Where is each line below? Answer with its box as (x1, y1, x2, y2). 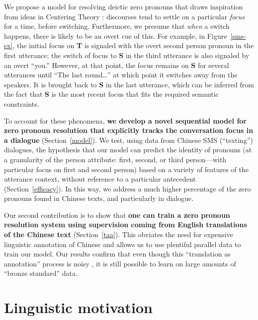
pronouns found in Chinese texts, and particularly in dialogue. (4, 193, 194, 203)
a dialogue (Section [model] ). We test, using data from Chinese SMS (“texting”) (4, 134, 253, 145)
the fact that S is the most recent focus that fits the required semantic (4, 89, 219, 99)
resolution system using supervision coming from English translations (4, 219, 247, 230)
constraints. (4, 98, 39, 109)
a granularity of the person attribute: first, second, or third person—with (4, 154, 227, 164)
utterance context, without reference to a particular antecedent (4, 174, 196, 184)
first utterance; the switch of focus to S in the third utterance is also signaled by (4, 50, 250, 60)
